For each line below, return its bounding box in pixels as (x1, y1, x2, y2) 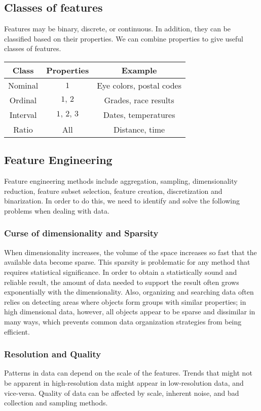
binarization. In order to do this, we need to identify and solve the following (4, 195, 240, 206)
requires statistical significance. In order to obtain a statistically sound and (4, 266, 237, 277)
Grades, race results (104, 94, 174, 106)
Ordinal (9, 94, 37, 106)
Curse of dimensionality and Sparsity (4, 227, 159, 239)
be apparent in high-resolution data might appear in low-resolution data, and (4, 377, 244, 388)
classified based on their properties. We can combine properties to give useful (4, 33, 243, 44)
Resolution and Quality (4, 348, 101, 360)
